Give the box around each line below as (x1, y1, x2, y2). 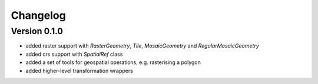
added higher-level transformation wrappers (25, 67, 134, 74)
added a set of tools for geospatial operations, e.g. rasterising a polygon (25, 59, 201, 66)
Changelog (11, 9, 66, 22)
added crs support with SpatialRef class (25, 51, 123, 58)
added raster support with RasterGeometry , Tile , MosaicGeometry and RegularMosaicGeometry (25, 42, 259, 49)
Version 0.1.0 (11, 26, 63, 36)
